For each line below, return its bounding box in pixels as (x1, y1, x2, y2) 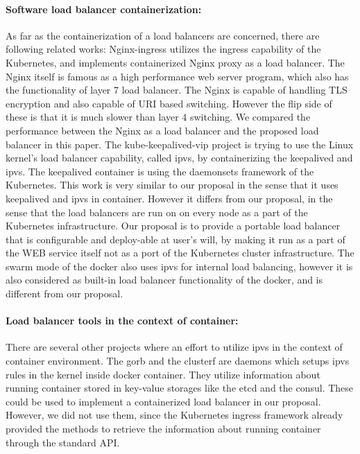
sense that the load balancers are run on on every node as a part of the (6, 204, 308, 219)
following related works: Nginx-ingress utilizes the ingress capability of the (6, 42, 321, 56)
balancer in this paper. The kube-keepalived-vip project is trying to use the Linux (6, 137, 354, 151)
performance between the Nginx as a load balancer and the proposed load (6, 123, 319, 137)
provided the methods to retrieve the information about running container (6, 421, 321, 436)
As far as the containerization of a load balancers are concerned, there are (6, 28, 320, 42)
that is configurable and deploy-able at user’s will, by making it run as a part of (6, 232, 345, 246)
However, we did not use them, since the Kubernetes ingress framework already (6, 408, 343, 422)
